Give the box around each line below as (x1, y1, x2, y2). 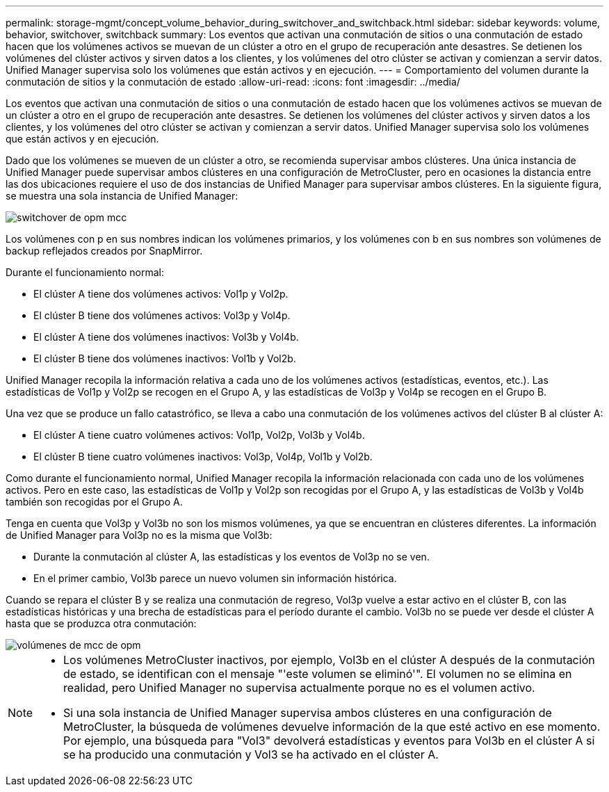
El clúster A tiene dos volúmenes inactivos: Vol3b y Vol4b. (33, 331, 299, 343)
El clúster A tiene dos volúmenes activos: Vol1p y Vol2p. (33, 288, 289, 300)
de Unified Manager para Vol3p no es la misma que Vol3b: (6, 529, 273, 541)
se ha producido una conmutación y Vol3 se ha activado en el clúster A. (63, 747, 439, 761)
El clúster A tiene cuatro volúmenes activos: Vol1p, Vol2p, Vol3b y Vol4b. (33, 429, 365, 441)
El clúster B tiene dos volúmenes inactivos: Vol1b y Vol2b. (33, 353, 296, 364)
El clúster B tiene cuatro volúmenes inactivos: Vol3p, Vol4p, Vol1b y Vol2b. (33, 451, 373, 462)
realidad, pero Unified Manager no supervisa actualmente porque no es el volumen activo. (63, 681, 535, 695)
